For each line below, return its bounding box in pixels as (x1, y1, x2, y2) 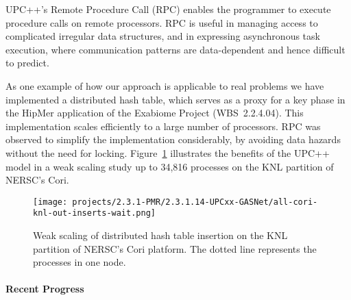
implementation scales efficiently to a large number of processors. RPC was (5, 118, 321, 133)
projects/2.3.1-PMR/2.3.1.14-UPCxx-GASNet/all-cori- (72, 197, 318, 207)
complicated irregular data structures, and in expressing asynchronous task (5, 29, 320, 43)
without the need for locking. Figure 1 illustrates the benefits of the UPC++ (5, 145, 330, 160)
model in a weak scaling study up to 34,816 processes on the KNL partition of (5, 159, 334, 173)
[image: (33, 197, 68, 207)
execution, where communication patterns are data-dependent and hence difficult (5, 42, 346, 56)
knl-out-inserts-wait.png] (33, 208, 156, 218)
